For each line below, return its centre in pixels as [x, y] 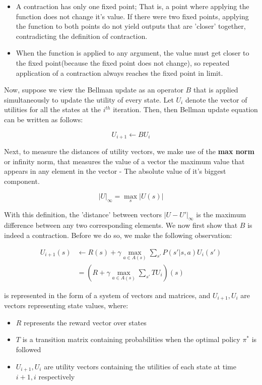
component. [22, 181]
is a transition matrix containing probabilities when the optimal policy [131, 339]
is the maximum [221, 214]
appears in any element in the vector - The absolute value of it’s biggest [115, 171]
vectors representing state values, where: [66, 305]
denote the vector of [216, 99]
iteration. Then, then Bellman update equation [185, 109]
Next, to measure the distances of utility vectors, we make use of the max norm [129, 151]
